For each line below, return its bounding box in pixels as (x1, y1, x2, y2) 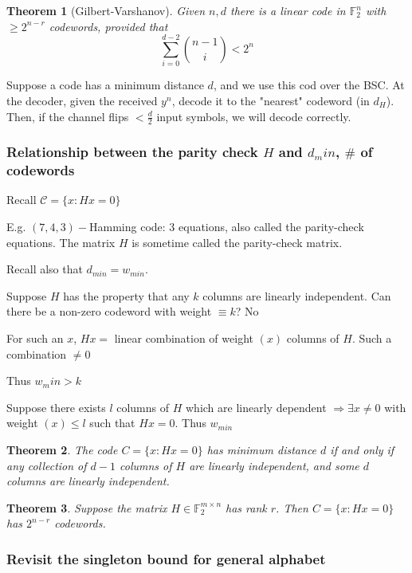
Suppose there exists (6, 398, 106, 415)
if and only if (330, 442, 394, 457)
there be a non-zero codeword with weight (6, 303, 212, 320)
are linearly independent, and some (189, 457, 359, 473)
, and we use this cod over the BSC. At (213, 77, 405, 93)
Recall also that (6, 261, 83, 277)
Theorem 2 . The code (6, 442, 118, 457)
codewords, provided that (49, 18, 168, 34)
